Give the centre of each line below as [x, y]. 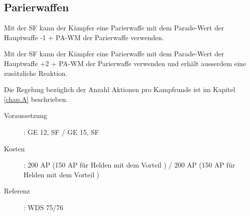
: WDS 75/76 [44, 207]
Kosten [14, 148]
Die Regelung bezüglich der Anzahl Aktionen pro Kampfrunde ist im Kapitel [120, 89]
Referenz [17, 191]
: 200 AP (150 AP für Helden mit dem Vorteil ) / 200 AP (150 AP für [129, 165]
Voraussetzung [26, 115]
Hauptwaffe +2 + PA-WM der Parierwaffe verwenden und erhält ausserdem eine [125, 63]
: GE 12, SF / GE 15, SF [62, 132]
